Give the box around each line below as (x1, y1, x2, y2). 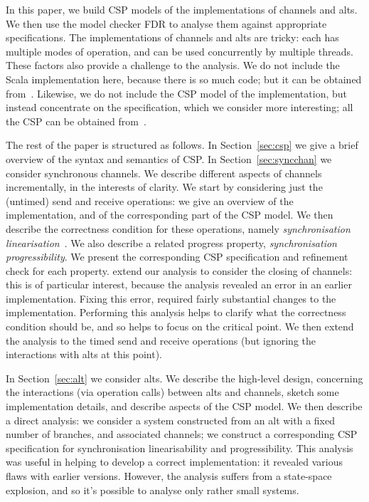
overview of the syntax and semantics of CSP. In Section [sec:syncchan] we (6, 151, 332, 166)
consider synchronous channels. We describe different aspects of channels (6, 165, 322, 180)
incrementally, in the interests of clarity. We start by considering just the (6, 179, 323, 194)
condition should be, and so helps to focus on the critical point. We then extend (6, 319, 354, 334)
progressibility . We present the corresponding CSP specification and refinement (6, 249, 348, 264)
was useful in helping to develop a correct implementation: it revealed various (6, 454, 343, 469)
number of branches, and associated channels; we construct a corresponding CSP (6, 427, 358, 441)
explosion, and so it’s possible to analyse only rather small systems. (6, 482, 299, 497)
